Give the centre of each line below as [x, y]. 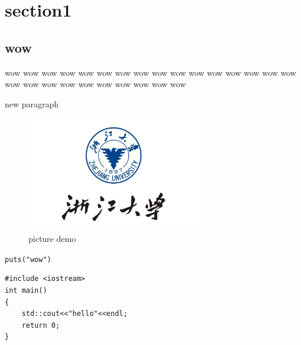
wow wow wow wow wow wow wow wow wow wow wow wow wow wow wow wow [150, 72]
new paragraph [32, 103]
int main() [26, 291]
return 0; [41, 325]
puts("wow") [28, 259]
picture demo [52, 239]
